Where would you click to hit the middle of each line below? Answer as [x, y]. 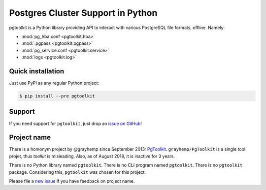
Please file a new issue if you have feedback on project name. [72, 181]
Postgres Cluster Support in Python [83, 13]
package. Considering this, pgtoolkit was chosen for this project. [78, 172]
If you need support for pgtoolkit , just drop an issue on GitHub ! [76, 124]
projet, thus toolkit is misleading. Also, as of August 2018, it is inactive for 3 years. [92, 156]
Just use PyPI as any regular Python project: [54, 83]
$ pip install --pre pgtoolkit [57, 96]
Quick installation [37, 71]
